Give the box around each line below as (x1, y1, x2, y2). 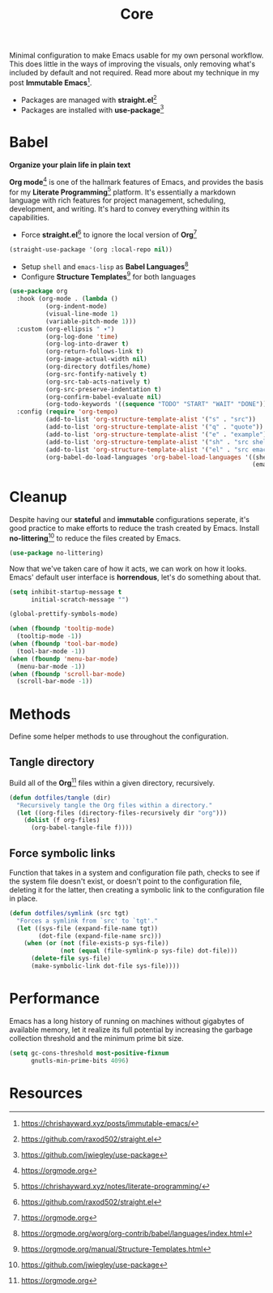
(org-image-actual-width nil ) (45, 355, 148, 363)
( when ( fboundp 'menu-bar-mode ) (9, 654, 118, 663)
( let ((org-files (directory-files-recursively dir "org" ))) (16, 808, 228, 817)
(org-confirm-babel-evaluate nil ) (45, 392, 162, 401)
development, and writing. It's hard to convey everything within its (9, 204, 230, 214)
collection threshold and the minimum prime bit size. (9, 1033, 185, 1043)
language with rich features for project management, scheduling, (9, 195, 226, 205)
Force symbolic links (9, 846, 116, 860)
